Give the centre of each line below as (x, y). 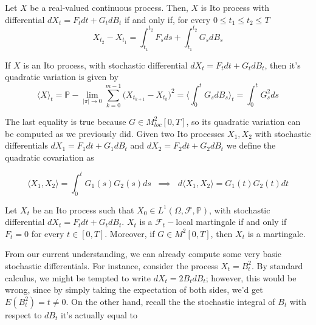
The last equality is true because (66, 121)
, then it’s (283, 65)
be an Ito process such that (83, 209)
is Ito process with (235, 7)
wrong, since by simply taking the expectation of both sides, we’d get (134, 290)
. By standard (277, 265)
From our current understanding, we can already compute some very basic (143, 254)
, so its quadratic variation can (243, 121)
